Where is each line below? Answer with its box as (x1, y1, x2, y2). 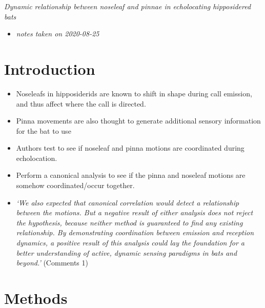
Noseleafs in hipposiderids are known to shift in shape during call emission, (16, 88, 252, 98)
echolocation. (16, 152, 57, 163)
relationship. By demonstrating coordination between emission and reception (16, 227, 254, 238)
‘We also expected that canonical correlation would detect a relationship (16, 197, 239, 208)
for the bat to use (16, 125, 71, 136)
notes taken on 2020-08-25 (16, 28, 99, 39)
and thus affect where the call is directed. (16, 98, 146, 109)
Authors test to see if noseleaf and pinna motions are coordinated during (16, 142, 244, 153)
